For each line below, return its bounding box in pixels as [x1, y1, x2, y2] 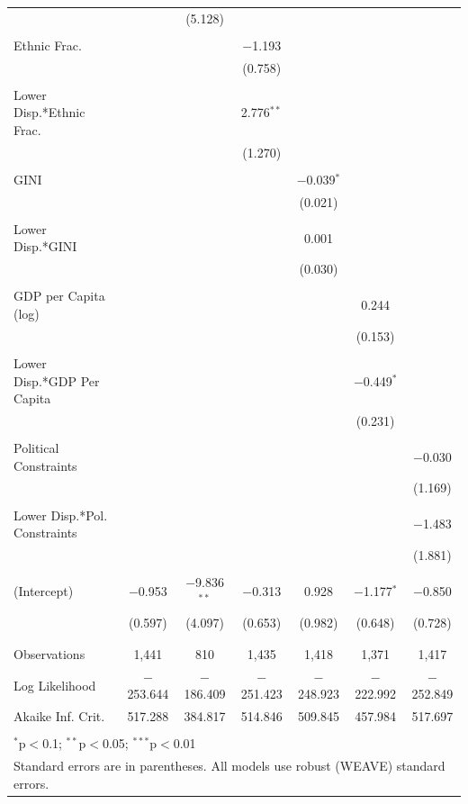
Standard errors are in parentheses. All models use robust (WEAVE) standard [13, 756, 445, 775]
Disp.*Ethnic [13, 103, 85, 122]
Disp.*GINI [13, 237, 77, 256]
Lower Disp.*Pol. [13, 505, 108, 524]
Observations [13, 644, 85, 663]
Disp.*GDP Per [13, 371, 100, 390]
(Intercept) [13, 581, 74, 600]
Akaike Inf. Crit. [13, 707, 105, 726]
